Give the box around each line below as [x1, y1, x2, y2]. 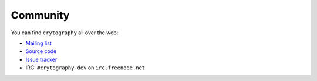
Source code [25, 48, 57, 55]
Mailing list [25, 40, 52, 47]
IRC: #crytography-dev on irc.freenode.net [25, 64, 146, 71]
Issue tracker [25, 56, 58, 63]
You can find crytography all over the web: [11, 29, 119, 36]
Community [11, 9, 70, 22]
